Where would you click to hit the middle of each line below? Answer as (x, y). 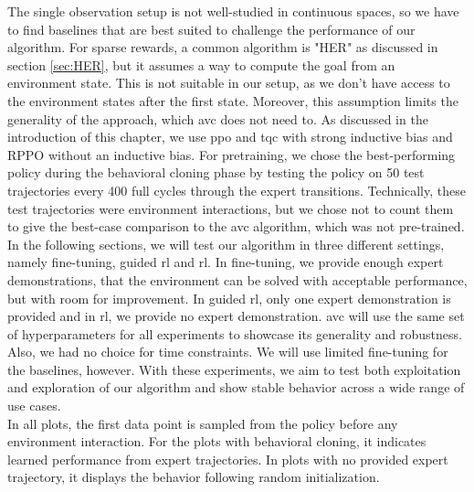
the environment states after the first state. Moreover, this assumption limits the (233, 100)
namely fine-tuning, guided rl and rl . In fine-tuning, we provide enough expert (226, 262)
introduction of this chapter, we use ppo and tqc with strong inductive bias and (230, 137)
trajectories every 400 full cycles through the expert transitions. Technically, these (237, 190)
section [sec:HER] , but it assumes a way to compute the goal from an (201, 64)
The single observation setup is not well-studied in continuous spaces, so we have (233, 11)
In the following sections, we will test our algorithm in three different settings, (226, 244)
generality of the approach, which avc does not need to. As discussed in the (218, 118)
